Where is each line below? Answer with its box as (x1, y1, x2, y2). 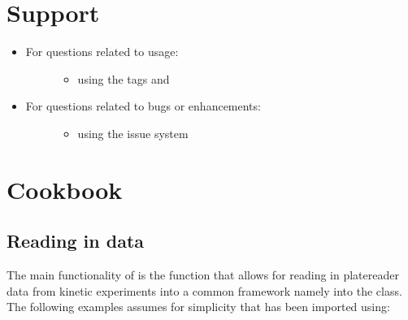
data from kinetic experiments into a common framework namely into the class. (7, 282, 402, 299)
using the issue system (77, 124, 189, 141)
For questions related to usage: (25, 43, 179, 60)
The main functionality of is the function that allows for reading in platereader (7, 266, 399, 283)
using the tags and (77, 70, 170, 87)
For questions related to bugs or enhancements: (25, 97, 261, 115)
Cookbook (7, 172, 123, 205)
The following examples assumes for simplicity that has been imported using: (7, 298, 390, 315)
